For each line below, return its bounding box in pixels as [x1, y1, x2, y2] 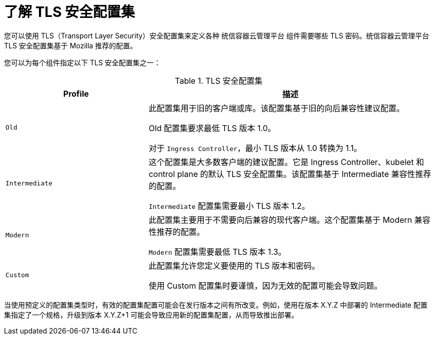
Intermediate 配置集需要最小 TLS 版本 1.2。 [148, 200, 310, 211]
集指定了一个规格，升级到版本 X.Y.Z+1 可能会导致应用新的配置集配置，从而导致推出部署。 [4, 310, 299, 319]
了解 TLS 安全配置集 [4, 3, 135, 20]
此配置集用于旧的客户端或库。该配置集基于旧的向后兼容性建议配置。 [148, 103, 405, 113]
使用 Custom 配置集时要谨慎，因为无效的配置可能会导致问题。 [148, 280, 382, 291]
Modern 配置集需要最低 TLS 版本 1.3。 [148, 246, 286, 257]
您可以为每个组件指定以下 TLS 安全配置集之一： [4, 58, 161, 67]
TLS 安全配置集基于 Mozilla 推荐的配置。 [4, 41, 137, 50]
